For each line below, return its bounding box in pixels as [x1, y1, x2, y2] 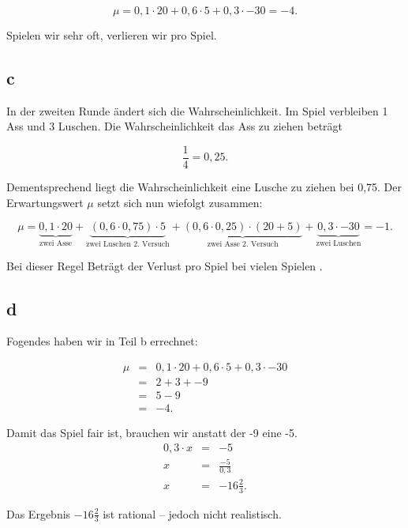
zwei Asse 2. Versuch [207, 240, 279, 249]
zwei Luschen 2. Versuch [86, 240, 170, 249]
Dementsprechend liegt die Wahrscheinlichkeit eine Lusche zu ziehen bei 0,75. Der [6, 179, 402, 195]
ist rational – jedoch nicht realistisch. [103, 505, 282, 522]
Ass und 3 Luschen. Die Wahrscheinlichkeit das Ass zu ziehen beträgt [6, 118, 343, 134]
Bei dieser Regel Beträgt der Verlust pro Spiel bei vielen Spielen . [6, 257, 323, 273]
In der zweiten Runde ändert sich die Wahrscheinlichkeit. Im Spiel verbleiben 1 [6, 102, 388, 119]
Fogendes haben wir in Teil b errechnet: [6, 333, 198, 349]
